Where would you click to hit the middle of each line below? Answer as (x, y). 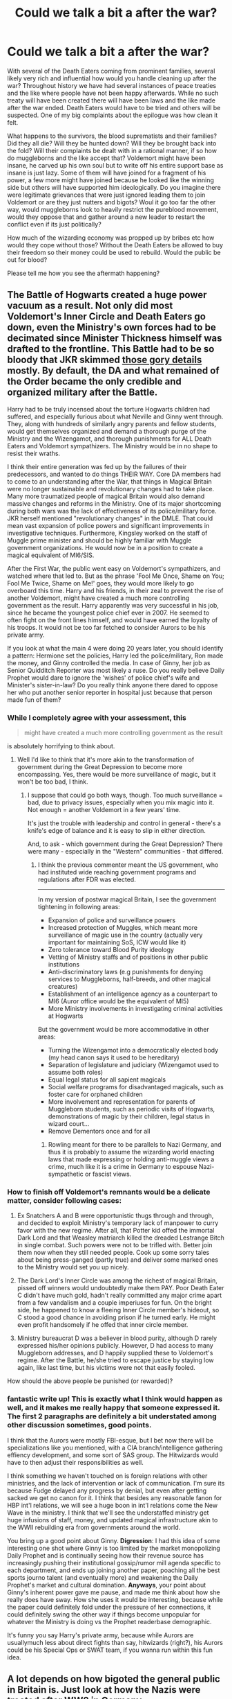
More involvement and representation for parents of (122, 1102)
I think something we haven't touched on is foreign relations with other (107, 1476)
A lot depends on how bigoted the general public (114, 1679)
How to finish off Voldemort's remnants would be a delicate (109, 1192)
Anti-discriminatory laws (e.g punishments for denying (126, 972)
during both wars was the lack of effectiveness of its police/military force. (112, 511)
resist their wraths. (34, 453)
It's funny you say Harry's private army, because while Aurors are (100, 1635)
